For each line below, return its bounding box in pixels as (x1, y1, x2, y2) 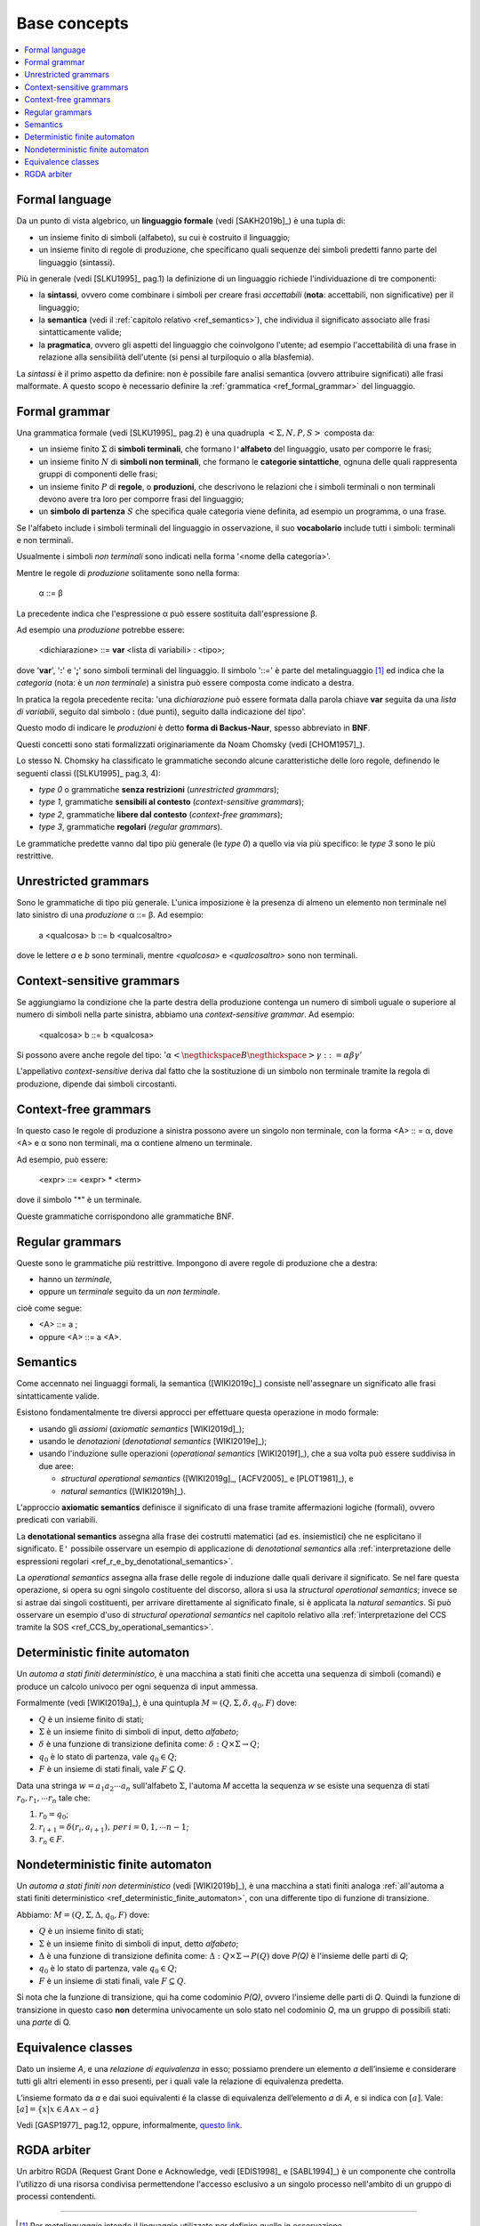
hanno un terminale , (38, 1273, 113, 1284)
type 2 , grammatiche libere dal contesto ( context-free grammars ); (38, 808, 284, 819)
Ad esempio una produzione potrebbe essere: (16, 624, 185, 636)
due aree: (38, 1460, 75, 1471)
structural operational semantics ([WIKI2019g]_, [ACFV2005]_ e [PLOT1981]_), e (60, 1474, 355, 1484)
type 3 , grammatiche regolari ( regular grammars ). (38, 822, 223, 833)
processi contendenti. (16, 2191, 97, 2202)
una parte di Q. (16, 2017, 71, 2027)
